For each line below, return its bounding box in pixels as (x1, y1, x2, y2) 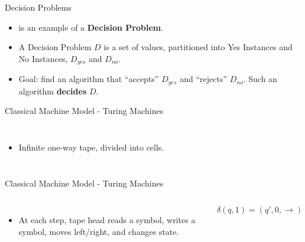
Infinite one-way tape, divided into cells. (18, 140, 164, 153)
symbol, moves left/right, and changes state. (18, 225, 179, 237)
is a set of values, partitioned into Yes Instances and (103, 41, 293, 53)
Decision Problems (5, 1, 72, 13)
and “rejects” (180, 73, 228, 85)
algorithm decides (18, 84, 87, 97)
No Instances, (18, 52, 68, 64)
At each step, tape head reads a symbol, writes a (18, 214, 196, 226)
